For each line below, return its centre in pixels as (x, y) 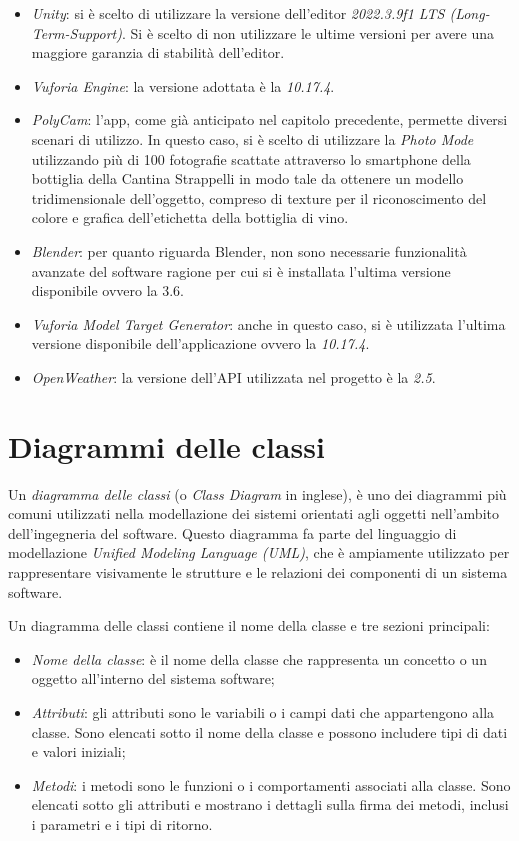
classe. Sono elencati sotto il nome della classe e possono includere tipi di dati (269, 731)
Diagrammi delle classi (166, 445)
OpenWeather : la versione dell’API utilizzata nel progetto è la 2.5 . (233, 376)
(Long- (469, 13)
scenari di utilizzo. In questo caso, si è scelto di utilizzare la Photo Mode (252, 138)
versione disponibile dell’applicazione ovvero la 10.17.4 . (200, 343)
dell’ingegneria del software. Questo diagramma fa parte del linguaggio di (232, 532)
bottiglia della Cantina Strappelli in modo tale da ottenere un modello (247, 178)
